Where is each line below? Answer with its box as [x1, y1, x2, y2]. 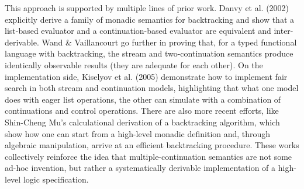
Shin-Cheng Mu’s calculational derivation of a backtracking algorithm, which [5, 116, 280, 128]
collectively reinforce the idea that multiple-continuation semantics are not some [5, 150, 292, 162]
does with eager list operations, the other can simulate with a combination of [5, 93, 281, 105]
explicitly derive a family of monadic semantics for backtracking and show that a [5, 13, 295, 25]
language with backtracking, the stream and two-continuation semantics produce [5, 47, 293, 60]
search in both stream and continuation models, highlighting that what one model [5, 82, 299, 94]
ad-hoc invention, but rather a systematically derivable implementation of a [5, 162, 276, 174]
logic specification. [23, 173, 89, 185]
